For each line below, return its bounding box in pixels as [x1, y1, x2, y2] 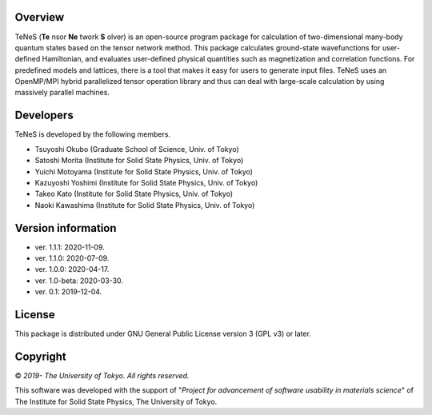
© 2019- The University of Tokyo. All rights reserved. [14, 371, 190, 380]
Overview [14, 10, 65, 24]
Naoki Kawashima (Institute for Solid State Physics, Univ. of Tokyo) [34, 200, 255, 209]
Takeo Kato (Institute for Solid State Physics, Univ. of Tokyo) [34, 189, 234, 199]
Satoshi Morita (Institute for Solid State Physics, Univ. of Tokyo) [34, 156, 244, 166]
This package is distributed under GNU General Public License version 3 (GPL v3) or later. [14, 329, 312, 339]
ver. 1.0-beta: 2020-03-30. [34, 276, 124, 285]
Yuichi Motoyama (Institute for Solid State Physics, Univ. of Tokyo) [34, 166, 254, 176]
